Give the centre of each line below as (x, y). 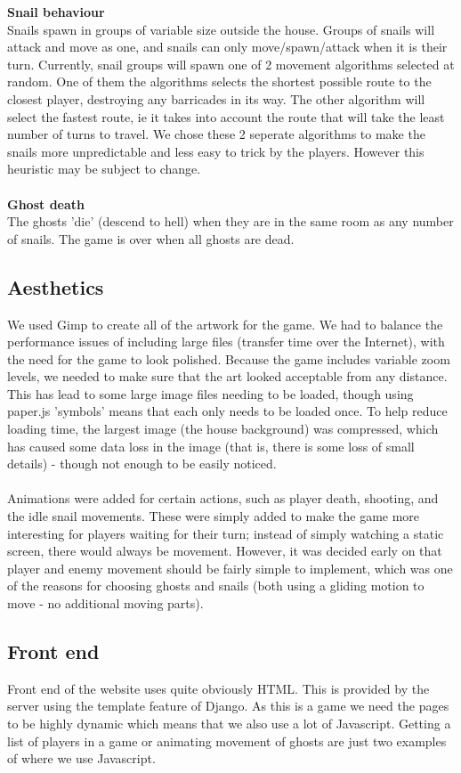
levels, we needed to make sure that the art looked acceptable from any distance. (227, 376)
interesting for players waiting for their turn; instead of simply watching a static (226, 533)
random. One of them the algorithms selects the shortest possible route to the (219, 81)
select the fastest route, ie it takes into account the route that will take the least (226, 116)
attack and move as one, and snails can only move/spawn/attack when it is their (227, 47)
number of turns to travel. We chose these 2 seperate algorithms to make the (216, 134)
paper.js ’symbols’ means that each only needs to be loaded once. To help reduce (227, 411)
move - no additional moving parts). (105, 603)
